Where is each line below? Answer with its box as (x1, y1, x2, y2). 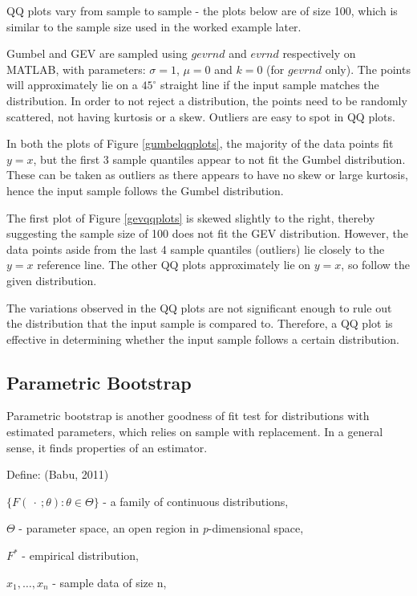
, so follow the (341, 256, 410, 273)
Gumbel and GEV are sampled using (6, 45, 188, 62)
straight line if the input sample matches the (160, 76, 379, 93)
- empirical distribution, (22, 547, 139, 564)
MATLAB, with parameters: (6, 60, 146, 77)
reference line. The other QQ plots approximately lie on (37, 256, 311, 273)
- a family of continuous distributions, (103, 492, 289, 509)
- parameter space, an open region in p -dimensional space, (18, 520, 304, 537)
